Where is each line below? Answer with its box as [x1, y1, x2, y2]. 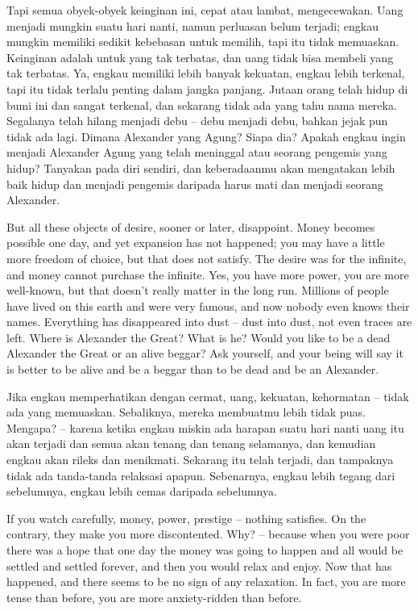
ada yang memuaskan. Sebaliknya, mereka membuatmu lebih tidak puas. [6, 404, 366, 421]
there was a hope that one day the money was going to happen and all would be [6, 542, 404, 558]
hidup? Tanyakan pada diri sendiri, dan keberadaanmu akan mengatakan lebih [6, 159, 395, 176]
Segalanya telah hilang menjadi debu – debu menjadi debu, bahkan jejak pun [6, 112, 388, 129]
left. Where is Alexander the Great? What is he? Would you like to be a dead [6, 329, 391, 345]
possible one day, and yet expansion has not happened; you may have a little [6, 234, 385, 251]
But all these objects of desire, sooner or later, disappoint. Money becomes [6, 218, 375, 235]
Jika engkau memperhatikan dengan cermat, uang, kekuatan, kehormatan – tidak [6, 387, 409, 404]
